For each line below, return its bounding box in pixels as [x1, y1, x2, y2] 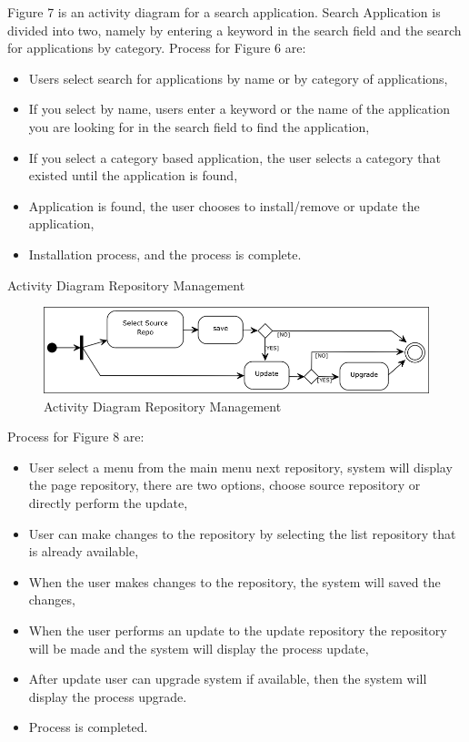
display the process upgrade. [28, 686, 187, 706]
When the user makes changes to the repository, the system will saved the [28, 572, 441, 591]
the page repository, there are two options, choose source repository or [28, 475, 421, 494]
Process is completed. [28, 717, 148, 737]
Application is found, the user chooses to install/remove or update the [28, 196, 420, 215]
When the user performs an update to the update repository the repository [28, 620, 447, 639]
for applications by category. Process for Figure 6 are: [7, 38, 306, 57]
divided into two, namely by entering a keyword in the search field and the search [7, 20, 462, 39]
